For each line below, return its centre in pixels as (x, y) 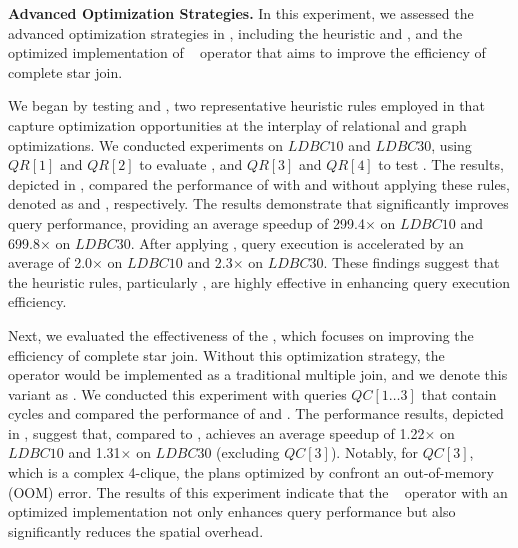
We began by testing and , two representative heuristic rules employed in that (246, 105)
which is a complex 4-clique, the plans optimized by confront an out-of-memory (251, 472)
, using (451, 144)
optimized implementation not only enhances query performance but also (232, 511)
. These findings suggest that (411, 262)
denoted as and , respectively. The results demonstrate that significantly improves (258, 203)
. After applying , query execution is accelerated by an (297, 242)
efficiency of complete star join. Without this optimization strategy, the (226, 354)
